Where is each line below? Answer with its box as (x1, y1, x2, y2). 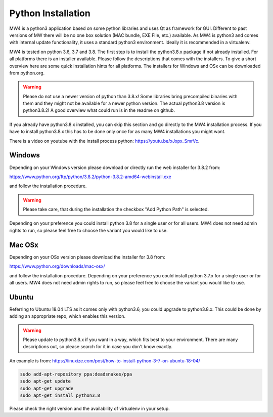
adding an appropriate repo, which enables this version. (9, 313, 126, 319)
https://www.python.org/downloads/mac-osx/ (9, 263, 106, 269)
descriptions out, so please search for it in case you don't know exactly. (23, 344, 173, 350)
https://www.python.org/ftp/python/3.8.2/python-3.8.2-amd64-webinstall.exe (9, 174, 171, 180)
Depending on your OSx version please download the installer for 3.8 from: (9, 254, 165, 260)
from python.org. (9, 70, 45, 76)
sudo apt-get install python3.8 (20, 392, 101, 398)
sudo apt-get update (20, 379, 71, 384)
